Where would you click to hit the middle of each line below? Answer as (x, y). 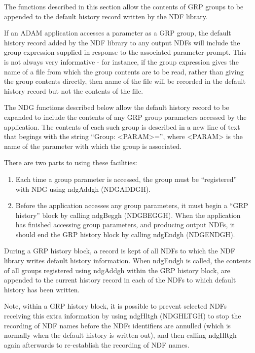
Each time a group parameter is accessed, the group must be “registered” (126, 179)
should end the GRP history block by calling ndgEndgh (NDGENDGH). (125, 234)
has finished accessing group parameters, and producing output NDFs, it (125, 225)
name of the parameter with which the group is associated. (93, 146)
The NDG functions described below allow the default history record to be (117, 107)
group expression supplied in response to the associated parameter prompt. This (125, 52)
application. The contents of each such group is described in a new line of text (122, 126)
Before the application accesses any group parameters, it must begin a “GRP (132, 205)
